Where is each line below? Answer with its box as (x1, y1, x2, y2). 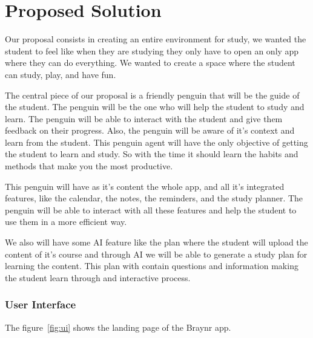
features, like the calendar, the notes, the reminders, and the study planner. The (5, 192, 303, 204)
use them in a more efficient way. (5, 215, 127, 228)
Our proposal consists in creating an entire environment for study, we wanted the (5, 33, 306, 45)
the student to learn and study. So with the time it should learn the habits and (5, 148, 298, 160)
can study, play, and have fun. (5, 68, 116, 80)
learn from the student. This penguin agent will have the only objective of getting (5, 135, 308, 148)
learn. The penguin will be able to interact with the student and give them (5, 112, 283, 125)
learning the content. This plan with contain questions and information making (5, 259, 298, 272)
